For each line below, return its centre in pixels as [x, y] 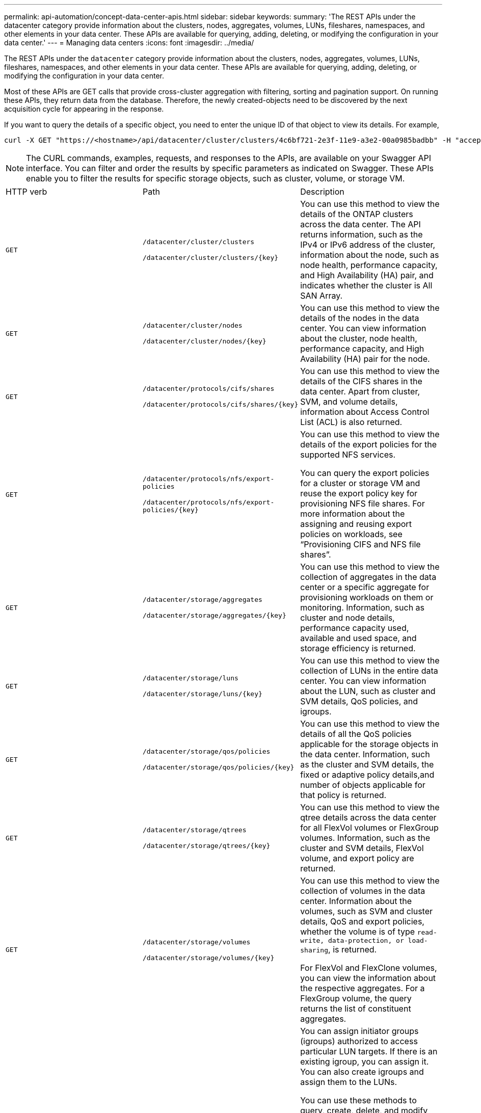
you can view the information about [368, 978]
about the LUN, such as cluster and [368, 691]
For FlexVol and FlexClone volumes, [369, 968]
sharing [314, 950]
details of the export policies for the [369, 444]
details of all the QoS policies [356, 734]
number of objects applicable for [363, 785]
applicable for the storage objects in [369, 744]
